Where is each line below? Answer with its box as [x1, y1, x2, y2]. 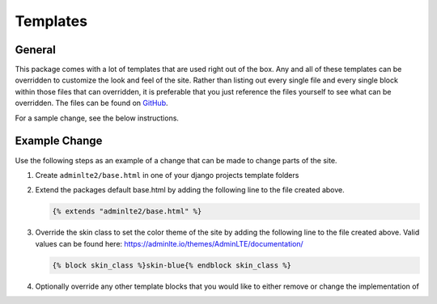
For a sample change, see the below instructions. [15, 113, 180, 123]
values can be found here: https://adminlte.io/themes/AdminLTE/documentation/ [35, 239, 303, 248]
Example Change [15, 134, 103, 148]
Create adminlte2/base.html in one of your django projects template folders [35, 170, 299, 179]
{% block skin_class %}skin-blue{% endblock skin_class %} [52, 260, 291, 270]
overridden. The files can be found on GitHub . [15, 98, 169, 108]
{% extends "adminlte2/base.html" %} [52, 207, 202, 216]
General [15, 43, 57, 57]
